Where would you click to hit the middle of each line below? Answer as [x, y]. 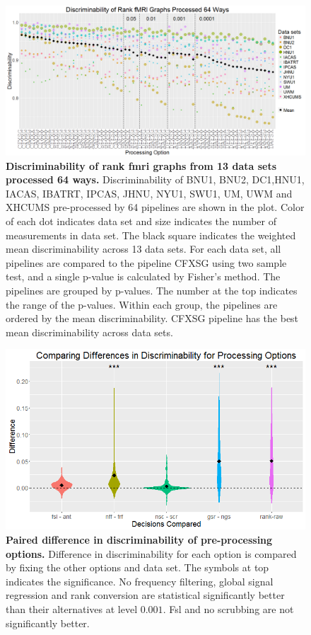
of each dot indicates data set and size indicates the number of [141, 221]
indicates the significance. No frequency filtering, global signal [140, 581]
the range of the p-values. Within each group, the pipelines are [142, 304]
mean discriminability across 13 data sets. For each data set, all [143, 249]
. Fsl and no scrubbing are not [228, 608]
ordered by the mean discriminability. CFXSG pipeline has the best [152, 318]
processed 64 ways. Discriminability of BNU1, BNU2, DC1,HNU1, [155, 179]
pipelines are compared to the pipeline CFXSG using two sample [146, 262]
